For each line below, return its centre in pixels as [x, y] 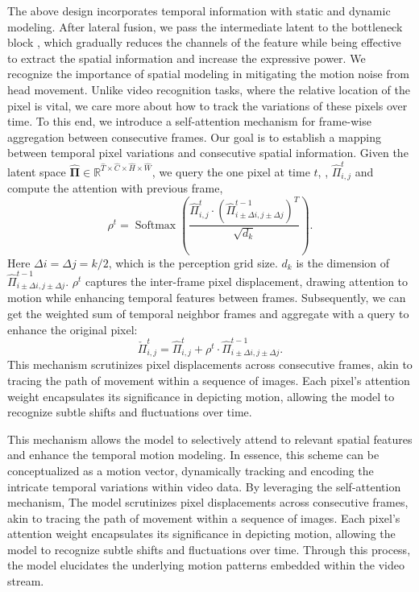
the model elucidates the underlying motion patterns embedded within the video [206, 565]
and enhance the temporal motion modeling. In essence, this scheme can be [193, 455]
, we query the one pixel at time [231, 171]
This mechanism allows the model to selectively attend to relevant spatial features [210, 439]
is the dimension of [343, 262]
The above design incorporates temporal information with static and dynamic [199, 10]
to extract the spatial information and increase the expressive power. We [187, 58]
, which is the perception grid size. [193, 262]
